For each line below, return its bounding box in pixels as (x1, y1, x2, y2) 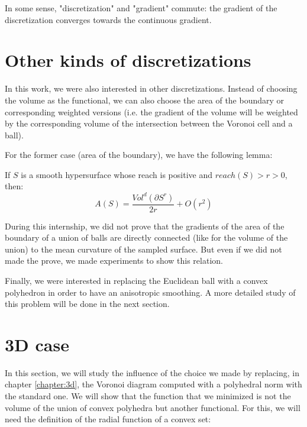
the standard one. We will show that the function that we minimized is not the (5, 390, 291, 402)
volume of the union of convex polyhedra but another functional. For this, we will (5, 401, 300, 413)
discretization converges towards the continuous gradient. (5, 13, 212, 25)
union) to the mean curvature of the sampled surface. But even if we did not (5, 242, 282, 255)
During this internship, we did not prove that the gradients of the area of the (5, 219, 285, 232)
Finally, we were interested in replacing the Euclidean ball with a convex (5, 274, 268, 286)
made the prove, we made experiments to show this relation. (5, 254, 223, 267)
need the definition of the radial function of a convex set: (5, 413, 211, 425)
